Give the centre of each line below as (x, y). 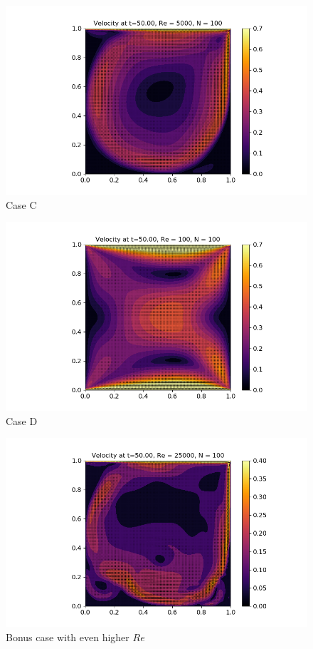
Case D (22, 420)
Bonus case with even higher (68, 637)
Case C (21, 204)
